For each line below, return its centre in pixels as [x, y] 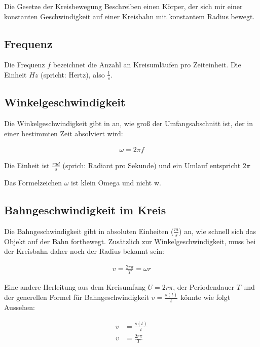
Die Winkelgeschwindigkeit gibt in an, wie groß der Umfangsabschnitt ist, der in [129, 123]
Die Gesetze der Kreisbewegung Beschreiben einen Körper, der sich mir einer [123, 6]
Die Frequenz [25, 65]
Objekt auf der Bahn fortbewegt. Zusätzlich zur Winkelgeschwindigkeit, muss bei [130, 241]
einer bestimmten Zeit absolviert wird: [64, 133]
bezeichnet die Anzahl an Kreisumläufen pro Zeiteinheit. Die [147, 65]
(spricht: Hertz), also [73, 74]
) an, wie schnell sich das [217, 231]
